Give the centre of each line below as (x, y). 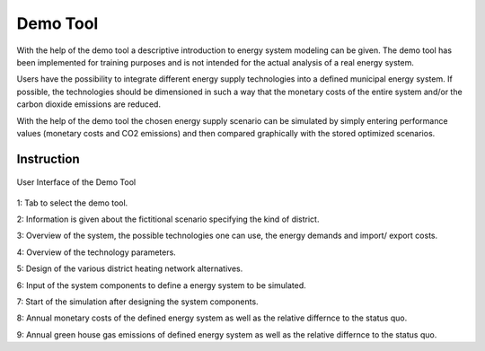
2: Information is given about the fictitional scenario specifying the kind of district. (168, 219)
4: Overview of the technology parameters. (97, 252)
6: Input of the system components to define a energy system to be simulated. (162, 285)
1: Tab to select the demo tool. (72, 203)
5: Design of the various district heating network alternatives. (130, 268)
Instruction (48, 158)
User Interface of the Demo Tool (76, 182)
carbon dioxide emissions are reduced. (89, 104)
